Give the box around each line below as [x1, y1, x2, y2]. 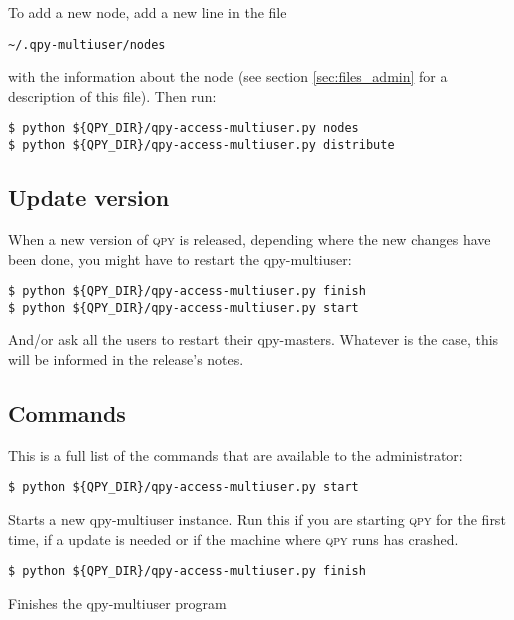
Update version [8, 182, 170, 213]
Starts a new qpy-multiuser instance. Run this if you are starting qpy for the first [8, 509, 506, 530]
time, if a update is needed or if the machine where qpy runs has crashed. [8, 528, 459, 549]
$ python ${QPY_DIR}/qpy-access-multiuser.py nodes [8, 121, 359, 136]
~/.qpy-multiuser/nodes [8, 37, 166, 52]
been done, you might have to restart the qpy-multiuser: [8, 248, 352, 269]
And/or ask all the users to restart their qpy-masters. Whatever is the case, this [8, 329, 499, 350]
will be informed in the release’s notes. [8, 349, 244, 370]
